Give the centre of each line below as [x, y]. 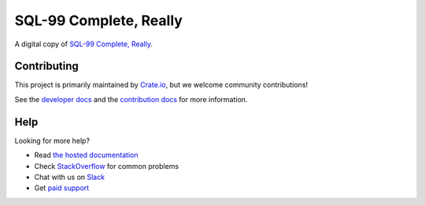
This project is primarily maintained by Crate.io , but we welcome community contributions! [161, 85]
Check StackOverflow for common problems [107, 166]
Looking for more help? [52, 141]
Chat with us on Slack [70, 177]
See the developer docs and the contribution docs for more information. [131, 99]
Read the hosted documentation [86, 155]
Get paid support [62, 188]
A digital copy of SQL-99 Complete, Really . [84, 44]
